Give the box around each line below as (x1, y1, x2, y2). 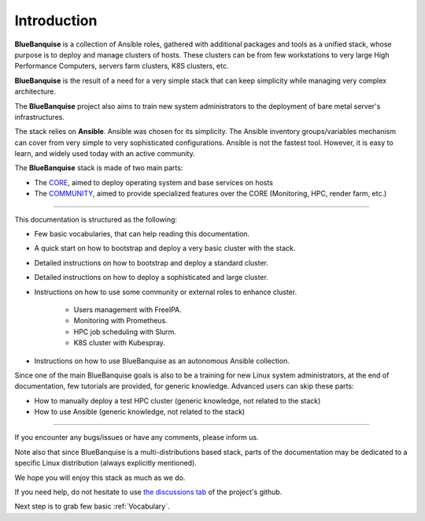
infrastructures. (14, 112, 65, 121)
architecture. (14, 87, 57, 96)
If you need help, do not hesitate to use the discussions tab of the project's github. (14, 487, 283, 497)
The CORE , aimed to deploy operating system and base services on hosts (34, 177, 273, 187)
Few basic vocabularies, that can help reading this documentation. (34, 229, 250, 239)
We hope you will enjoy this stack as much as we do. (14, 473, 186, 482)
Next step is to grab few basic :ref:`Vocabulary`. (14, 501, 170, 512)
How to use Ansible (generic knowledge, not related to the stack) (34, 407, 246, 417)
